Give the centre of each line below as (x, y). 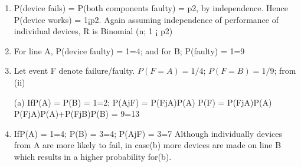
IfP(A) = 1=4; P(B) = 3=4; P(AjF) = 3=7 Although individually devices (148, 133)
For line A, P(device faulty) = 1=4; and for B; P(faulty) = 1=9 (129, 50)
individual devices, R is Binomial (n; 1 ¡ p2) (93, 31)
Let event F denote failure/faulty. (74, 71)
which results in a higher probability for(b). (93, 156)
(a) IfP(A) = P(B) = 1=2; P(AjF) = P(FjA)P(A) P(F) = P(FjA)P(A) (143, 102)
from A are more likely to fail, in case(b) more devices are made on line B (148, 145)
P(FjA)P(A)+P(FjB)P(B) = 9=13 (77, 114)
